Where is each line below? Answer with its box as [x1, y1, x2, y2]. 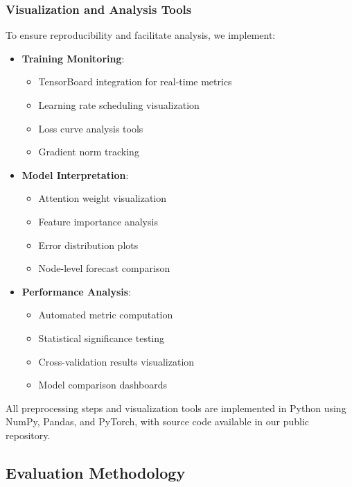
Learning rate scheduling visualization [38, 98, 200, 112]
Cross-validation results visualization [38, 354, 195, 368]
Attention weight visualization [38, 191, 167, 205]
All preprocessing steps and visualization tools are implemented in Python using [6, 400, 346, 415]
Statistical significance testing [38, 330, 165, 345]
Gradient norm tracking [38, 144, 139, 159]
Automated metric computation [38, 307, 173, 322]
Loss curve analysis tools [38, 121, 143, 135]
